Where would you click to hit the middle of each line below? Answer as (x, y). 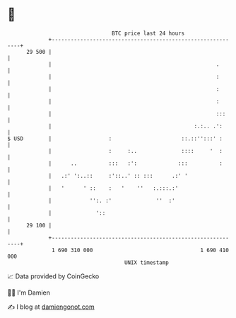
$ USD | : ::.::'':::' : (115, 138)
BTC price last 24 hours (148, 33)
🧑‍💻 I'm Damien (29, 293)
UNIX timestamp (147, 262)
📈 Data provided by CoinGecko (53, 276)
